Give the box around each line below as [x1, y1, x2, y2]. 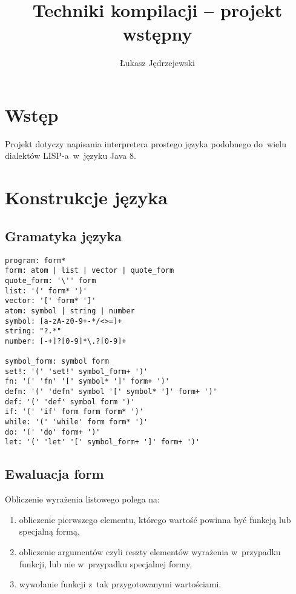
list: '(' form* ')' [5, 286, 88, 295]
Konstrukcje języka [5, 185, 168, 210]
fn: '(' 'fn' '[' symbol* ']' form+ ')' [5, 377, 170, 386]
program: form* [5, 256, 66, 265]
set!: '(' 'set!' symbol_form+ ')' [5, 367, 148, 376]
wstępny [122, 21, 192, 46]
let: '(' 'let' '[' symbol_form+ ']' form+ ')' [5, 438, 200, 447]
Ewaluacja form [5, 464, 104, 483]
